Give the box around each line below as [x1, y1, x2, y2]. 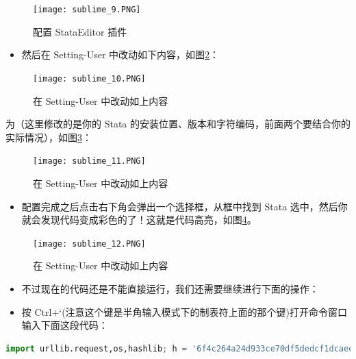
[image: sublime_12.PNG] [33, 238, 146, 249]
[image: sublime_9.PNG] [33, 5, 141, 14]
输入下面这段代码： [21, 318, 108, 332]
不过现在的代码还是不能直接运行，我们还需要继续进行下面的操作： [21, 281, 319, 295]
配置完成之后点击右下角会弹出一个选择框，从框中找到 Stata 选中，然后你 [21, 199, 348, 213]
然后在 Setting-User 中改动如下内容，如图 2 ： [21, 47, 220, 62]
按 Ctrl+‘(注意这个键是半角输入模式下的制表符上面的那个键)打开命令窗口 [21, 304, 348, 319]
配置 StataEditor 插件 [33, 24, 127, 38]
